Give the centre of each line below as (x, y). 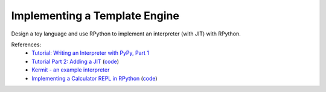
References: (26, 44)
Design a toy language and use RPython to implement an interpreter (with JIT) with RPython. (126, 34)
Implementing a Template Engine (95, 16)
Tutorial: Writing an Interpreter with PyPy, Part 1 (90, 53)
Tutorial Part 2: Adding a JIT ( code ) (75, 61)
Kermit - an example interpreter (71, 70)
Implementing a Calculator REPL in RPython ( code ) (94, 78)
